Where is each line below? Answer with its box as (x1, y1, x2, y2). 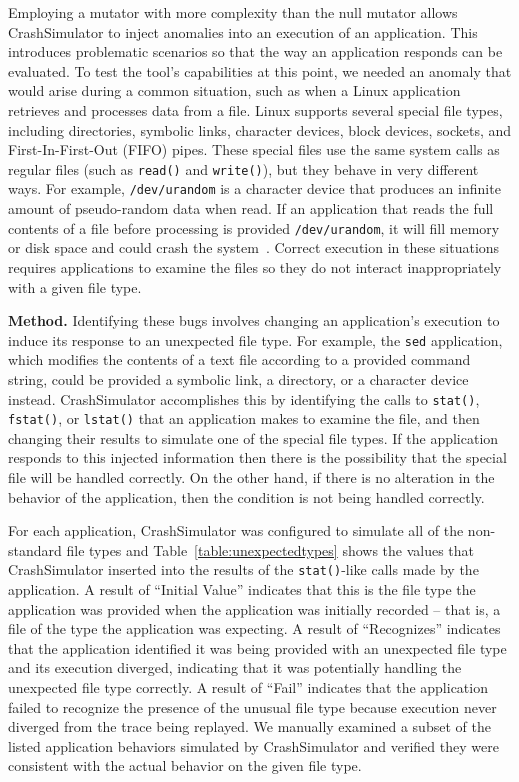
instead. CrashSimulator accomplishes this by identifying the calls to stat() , (8, 388, 480, 409)
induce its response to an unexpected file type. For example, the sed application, (8, 329, 503, 350)
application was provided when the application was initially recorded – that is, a (8, 598, 501, 619)
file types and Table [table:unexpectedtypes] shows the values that (66, 539, 475, 560)
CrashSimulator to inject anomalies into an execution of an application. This (8, 21, 478, 42)
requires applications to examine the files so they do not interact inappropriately (8, 256, 502, 277)
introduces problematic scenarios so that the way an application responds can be (8, 41, 503, 62)
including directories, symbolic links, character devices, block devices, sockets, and (8, 119, 512, 140)
